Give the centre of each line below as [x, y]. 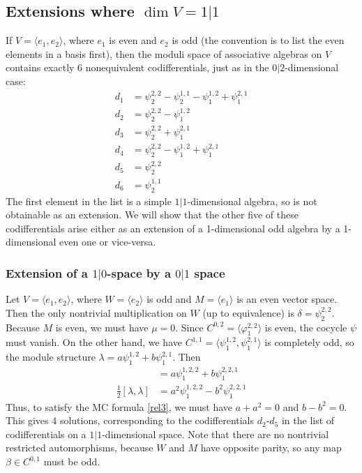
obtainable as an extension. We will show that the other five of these [152, 215]
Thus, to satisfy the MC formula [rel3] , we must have [119, 406]
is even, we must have [102, 327]
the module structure [51, 357]
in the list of [308, 420]
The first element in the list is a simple [89, 201]
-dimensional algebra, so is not [252, 201]
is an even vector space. [287, 299]
